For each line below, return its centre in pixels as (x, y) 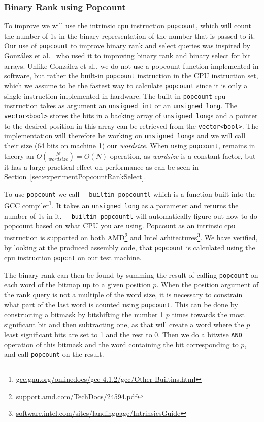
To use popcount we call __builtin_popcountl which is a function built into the (130, 193)
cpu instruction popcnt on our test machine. (73, 257)
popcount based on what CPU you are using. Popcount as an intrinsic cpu (120, 225)
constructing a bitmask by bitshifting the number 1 (84, 314)
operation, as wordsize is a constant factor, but (183, 155)
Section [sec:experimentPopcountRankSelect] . (75, 177)
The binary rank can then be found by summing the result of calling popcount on (131, 274)
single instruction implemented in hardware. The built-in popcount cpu (115, 95)
